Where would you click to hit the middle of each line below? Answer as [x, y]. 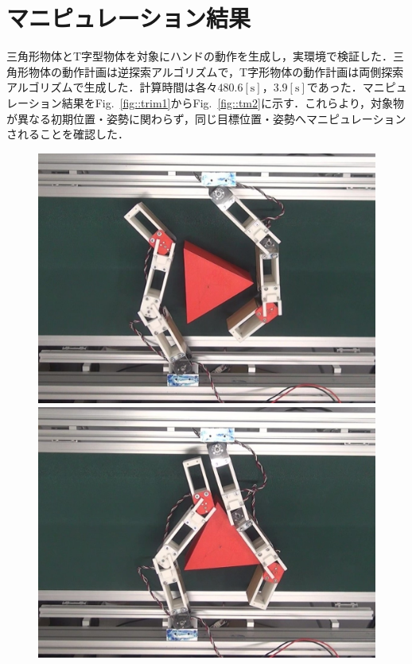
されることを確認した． [68, 134]
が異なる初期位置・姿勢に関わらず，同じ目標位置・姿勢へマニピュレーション [206, 118]
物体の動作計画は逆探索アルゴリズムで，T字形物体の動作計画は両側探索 [216, 71]
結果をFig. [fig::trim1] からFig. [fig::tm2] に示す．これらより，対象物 [233, 102]
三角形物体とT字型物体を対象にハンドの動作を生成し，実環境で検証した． [200, 56]
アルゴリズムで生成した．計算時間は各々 [112, 87]
